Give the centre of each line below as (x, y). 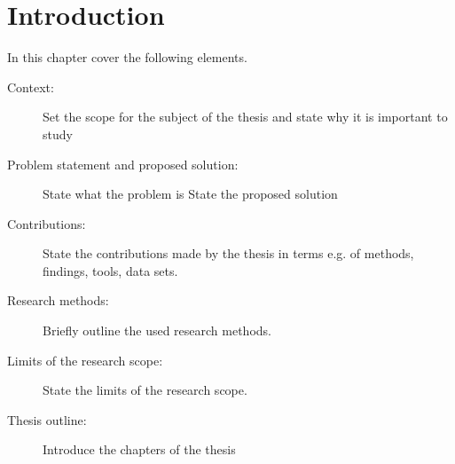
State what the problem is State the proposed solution (190, 194)
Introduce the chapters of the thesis (139, 449)
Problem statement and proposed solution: (123, 164)
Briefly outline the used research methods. (157, 330)
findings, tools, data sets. (110, 270)
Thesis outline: (47, 419)
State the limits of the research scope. (145, 390)
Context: (31, 87)
